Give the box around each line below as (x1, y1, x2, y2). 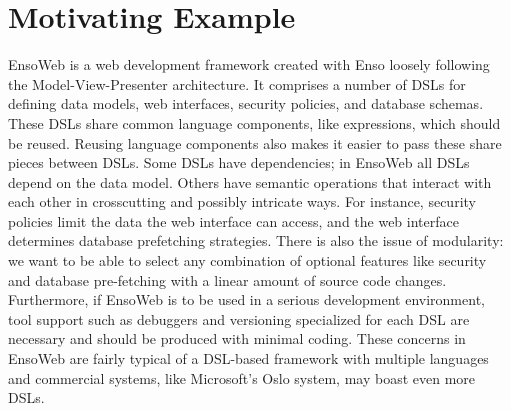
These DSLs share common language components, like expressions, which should (8, 112, 501, 133)
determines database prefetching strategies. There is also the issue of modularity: (8, 230, 504, 251)
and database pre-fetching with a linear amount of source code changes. (8, 269, 447, 290)
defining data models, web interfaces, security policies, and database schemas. (8, 93, 484, 114)
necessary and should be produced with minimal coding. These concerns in (8, 328, 466, 349)
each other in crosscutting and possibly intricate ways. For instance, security (8, 191, 476, 212)
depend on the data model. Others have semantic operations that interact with (8, 171, 492, 192)
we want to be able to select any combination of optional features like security (8, 250, 487, 271)
